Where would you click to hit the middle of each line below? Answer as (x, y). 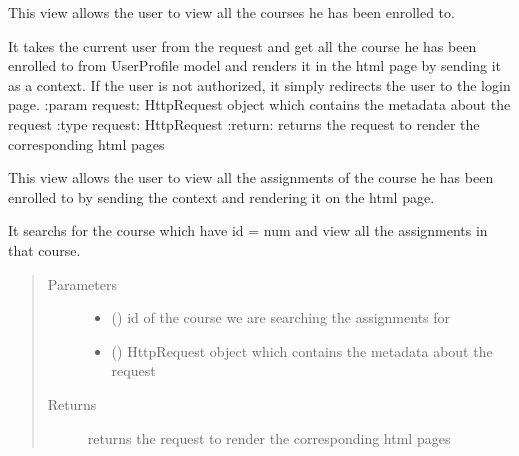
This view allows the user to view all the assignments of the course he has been (251, 177)
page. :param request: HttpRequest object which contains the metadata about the (259, 104)
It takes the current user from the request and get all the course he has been (242, 45)
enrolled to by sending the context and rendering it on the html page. (221, 196)
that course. (44, 249)
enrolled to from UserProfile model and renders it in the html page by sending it (255, 65)
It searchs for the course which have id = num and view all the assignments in (248, 230)
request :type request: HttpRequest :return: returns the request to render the (244, 123)
